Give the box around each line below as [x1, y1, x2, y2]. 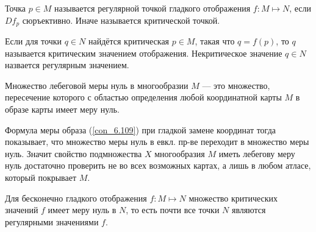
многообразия [154, 147, 205, 160]
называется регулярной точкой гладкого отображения [54, 2, 251, 14]
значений [5, 203, 38, 216]
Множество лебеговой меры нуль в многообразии [5, 79, 189, 91]
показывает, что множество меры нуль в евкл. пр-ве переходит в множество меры [5, 135, 309, 148]
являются [231, 203, 266, 216]
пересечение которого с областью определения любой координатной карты [5, 91, 282, 104]
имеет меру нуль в [48, 203, 117, 216]
